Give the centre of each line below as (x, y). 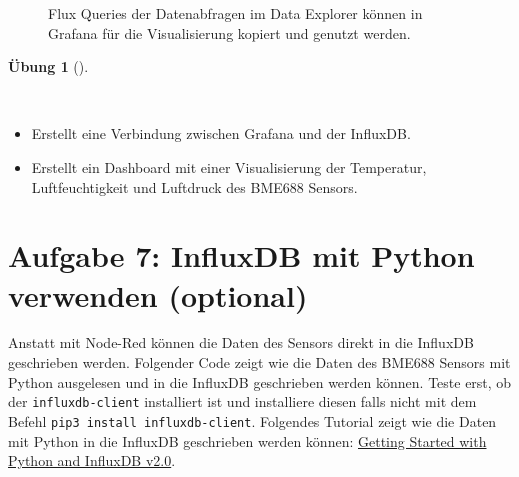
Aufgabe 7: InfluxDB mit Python (241, 255)
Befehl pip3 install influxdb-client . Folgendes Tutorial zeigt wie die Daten (252, 420)
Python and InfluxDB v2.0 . (92, 460)
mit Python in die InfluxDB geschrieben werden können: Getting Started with (247, 440)
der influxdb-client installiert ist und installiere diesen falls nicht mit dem (242, 401)
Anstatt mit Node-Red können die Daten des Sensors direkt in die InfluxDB (241, 342)
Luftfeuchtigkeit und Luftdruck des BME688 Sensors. (194, 186)
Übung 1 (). (48, 66)
